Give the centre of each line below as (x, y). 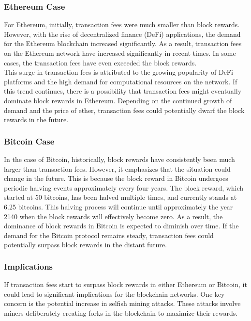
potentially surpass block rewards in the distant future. (85, 245)
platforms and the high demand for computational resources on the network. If (121, 81)
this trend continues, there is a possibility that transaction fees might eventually (123, 91)
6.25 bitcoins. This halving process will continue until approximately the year (118, 206)
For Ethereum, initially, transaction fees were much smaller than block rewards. (122, 24)
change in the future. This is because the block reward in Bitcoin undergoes (116, 178)
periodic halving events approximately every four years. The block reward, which (124, 187)
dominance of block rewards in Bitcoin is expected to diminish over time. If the (121, 226)
